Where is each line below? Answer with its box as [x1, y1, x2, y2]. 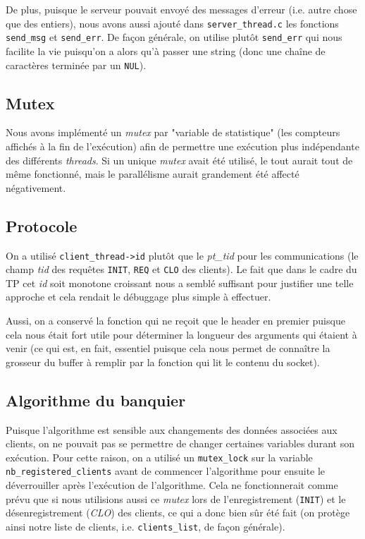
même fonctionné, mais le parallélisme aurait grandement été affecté [6, 166, 299, 181]
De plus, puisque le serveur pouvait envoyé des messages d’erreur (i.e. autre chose [6, 2, 357, 16]
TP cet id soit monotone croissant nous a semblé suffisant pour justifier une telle [6, 275, 354, 290]
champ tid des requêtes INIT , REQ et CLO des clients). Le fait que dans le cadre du [6, 262, 357, 277]
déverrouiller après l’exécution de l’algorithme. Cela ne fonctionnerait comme [6, 478, 338, 492]
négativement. [6, 180, 66, 195]
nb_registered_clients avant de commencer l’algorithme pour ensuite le [6, 464, 326, 478]
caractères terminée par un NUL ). [6, 57, 147, 72]
